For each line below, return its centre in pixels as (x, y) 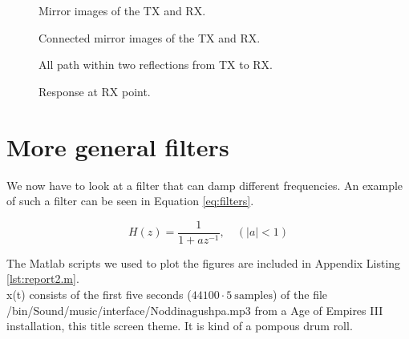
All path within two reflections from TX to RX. (156, 65)
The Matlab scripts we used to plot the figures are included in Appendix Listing (204, 262)
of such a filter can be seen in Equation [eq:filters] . (130, 201)
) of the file (300, 294)
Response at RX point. (95, 91)
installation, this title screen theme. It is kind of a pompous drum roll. (180, 326)
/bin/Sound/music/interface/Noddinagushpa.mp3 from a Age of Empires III (195, 310)
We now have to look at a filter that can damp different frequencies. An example (205, 185)
